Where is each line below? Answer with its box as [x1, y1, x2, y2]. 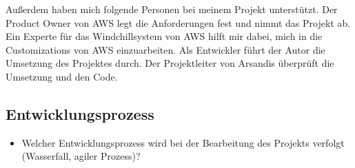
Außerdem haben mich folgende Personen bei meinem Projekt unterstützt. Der [6, 2, 338, 16]
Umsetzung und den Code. [6, 69, 118, 83]
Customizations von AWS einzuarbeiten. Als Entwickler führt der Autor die [6, 42, 325, 56]
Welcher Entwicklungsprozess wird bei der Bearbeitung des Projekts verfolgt [21, 135, 345, 149]
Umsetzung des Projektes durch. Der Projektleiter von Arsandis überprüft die [6, 56, 334, 70]
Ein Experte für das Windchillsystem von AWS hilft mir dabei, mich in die [6, 29, 323, 43]
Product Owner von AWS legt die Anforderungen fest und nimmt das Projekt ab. [6, 15, 351, 30]
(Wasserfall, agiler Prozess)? [21, 149, 141, 163]
